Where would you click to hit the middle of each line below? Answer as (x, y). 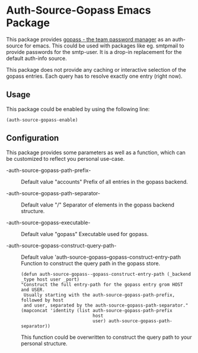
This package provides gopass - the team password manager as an (89, 39)
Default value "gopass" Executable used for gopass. (85, 234)
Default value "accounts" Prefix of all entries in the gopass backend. (105, 182)
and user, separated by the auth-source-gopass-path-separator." (106, 305)
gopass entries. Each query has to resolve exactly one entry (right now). (94, 76)
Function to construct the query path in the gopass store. (91, 263)
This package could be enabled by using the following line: (78, 109)
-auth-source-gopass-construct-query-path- (61, 245)
